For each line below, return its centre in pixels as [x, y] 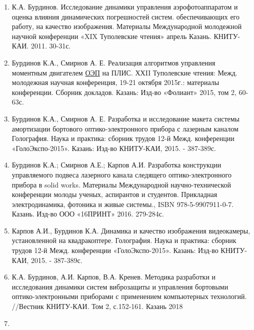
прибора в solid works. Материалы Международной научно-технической [121, 184]
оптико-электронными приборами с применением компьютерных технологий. [129, 296]
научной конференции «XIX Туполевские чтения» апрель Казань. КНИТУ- [126, 36]
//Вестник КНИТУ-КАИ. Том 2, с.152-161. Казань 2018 [97, 306]
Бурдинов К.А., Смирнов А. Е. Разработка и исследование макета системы [125, 118]
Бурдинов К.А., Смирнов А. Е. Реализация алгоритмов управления [113, 62]
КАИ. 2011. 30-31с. [41, 46]
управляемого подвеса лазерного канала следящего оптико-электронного [121, 174]
